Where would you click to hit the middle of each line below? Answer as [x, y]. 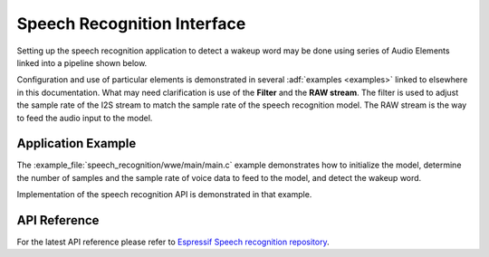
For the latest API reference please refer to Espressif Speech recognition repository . [173, 242]
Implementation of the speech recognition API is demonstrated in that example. [164, 195]
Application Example [77, 143]
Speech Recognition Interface [131, 24]
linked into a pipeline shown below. [82, 62]
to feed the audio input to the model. [85, 118]
